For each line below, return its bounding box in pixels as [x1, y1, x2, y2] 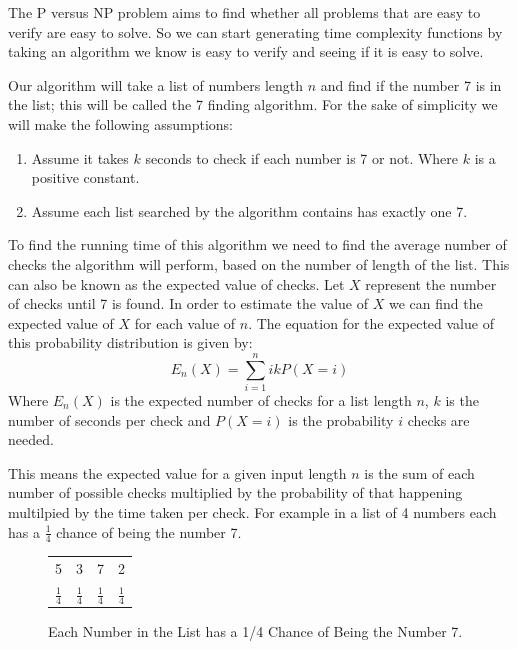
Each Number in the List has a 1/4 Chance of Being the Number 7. [48, 621, 463, 642]
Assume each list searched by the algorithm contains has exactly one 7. [31, 200, 468, 221]
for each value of [134, 312, 236, 333]
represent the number [365, 273, 497, 294]
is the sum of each [364, 462, 475, 483]
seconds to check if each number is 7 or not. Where [145, 147, 459, 168]
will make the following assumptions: [8, 113, 234, 134]
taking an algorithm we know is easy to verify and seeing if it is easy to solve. [8, 41, 484, 62]
